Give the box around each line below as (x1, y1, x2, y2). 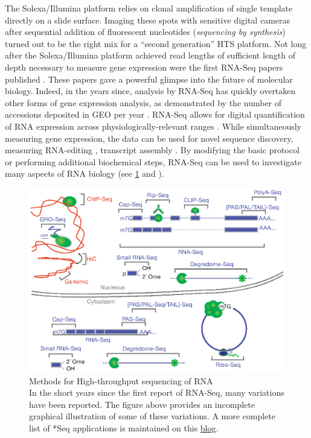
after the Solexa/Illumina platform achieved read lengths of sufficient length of (5, 49, 295, 62)
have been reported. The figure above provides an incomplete (29, 398, 255, 410)
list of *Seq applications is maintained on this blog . (29, 422, 219, 434)
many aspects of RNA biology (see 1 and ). (5, 167, 164, 180)
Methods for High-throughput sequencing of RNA (29, 374, 213, 387)
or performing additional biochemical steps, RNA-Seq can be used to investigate (5, 155, 302, 168)
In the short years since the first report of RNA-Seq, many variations (29, 386, 284, 399)
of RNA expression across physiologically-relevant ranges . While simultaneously (5, 119, 301, 132)
